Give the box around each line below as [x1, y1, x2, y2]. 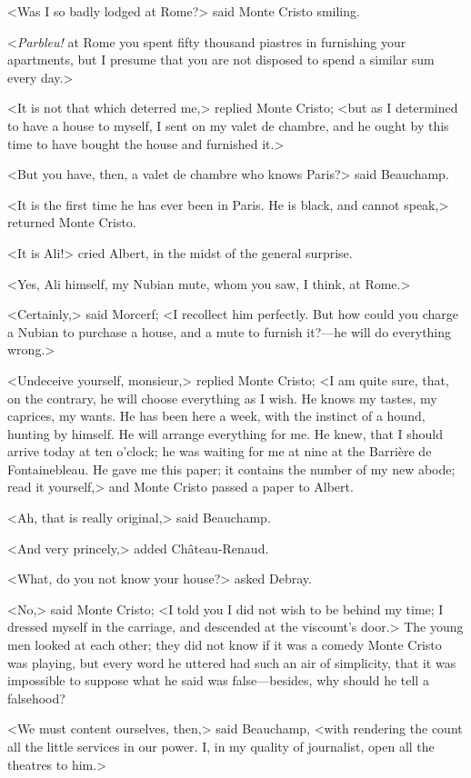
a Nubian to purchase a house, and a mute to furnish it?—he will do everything [7, 322, 452, 341]
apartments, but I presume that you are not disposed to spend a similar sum [7, 50, 435, 69]
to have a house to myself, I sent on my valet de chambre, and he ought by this [7, 115, 449, 135]
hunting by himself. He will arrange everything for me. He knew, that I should [7, 424, 444, 443]
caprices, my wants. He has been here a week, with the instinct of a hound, [7, 406, 426, 425]
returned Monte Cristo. [7, 213, 136, 232]
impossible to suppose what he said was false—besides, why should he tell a [7, 671, 429, 690]
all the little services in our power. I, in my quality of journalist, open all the [7, 737, 435, 755]
